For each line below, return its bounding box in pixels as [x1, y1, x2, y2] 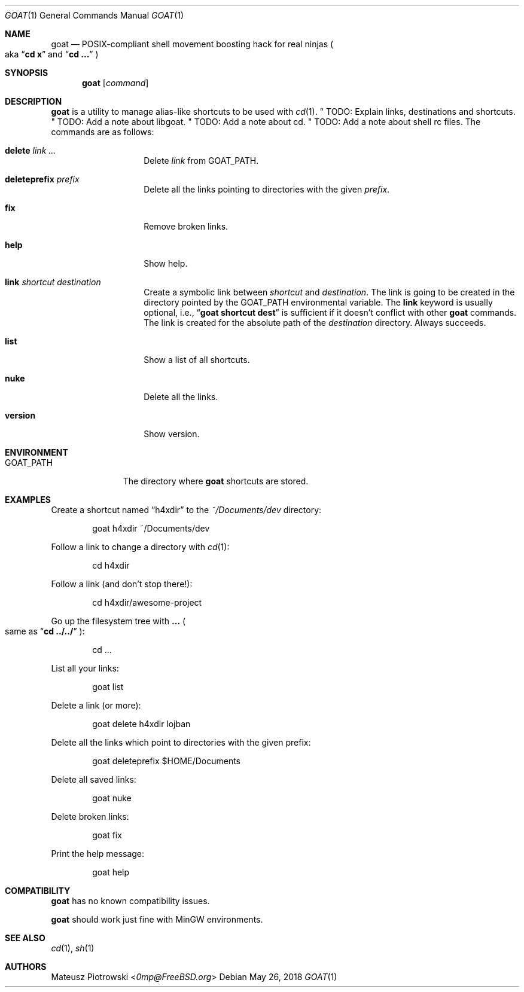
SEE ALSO [5, 933, 45, 943]
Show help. [144, 258, 188, 268]
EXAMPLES [5, 495, 51, 505]
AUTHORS [5, 962, 47, 972]
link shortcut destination [5, 277, 101, 287]
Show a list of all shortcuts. [144, 355, 250, 365]
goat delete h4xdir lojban [92, 719, 191, 729]
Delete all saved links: [51, 774, 136, 785]
